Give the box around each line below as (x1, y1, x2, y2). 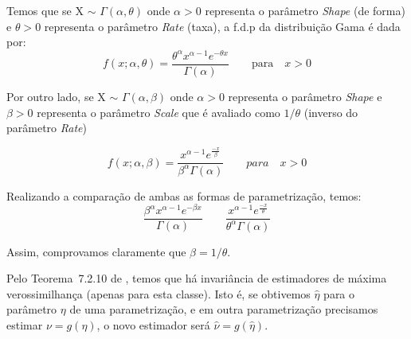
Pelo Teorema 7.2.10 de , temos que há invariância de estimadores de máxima (6, 270, 387, 286)
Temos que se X (6, 2, 84, 18)
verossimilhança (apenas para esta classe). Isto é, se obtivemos (6, 285, 311, 302)
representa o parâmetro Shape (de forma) (205, 2, 405, 18)
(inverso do (303, 103, 358, 120)
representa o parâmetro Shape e (228, 88, 382, 104)
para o (323, 285, 355, 302)
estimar (6, 317, 43, 333)
